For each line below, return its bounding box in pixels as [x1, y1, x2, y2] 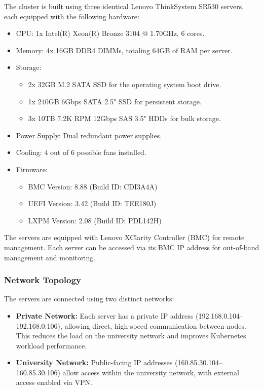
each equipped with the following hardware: [4, 11, 139, 21]
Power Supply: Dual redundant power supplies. [16, 130, 162, 140]
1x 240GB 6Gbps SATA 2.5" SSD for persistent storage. [28, 96, 202, 106]
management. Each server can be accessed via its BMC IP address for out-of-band [4, 242, 259, 252]
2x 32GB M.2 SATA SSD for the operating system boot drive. [28, 79, 221, 89]
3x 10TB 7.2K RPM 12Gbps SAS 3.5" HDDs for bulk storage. [28, 113, 221, 124]
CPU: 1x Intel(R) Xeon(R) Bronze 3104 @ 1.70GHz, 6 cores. [16, 28, 205, 38]
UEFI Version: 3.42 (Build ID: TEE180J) [28, 198, 157, 209]
